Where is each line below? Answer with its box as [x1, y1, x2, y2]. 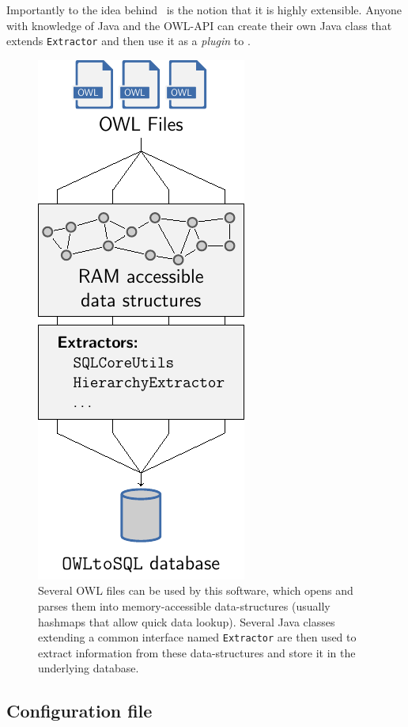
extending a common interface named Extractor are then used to [38, 629, 357, 645]
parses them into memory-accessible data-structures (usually [38, 598, 331, 615]
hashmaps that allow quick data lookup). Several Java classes [38, 613, 335, 630]
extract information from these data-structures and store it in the [38, 644, 356, 660]
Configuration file [6, 698, 153, 723]
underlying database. [38, 660, 139, 676]
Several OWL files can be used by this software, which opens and [38, 582, 353, 599]
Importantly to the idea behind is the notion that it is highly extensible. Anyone [6, 2, 402, 17]
